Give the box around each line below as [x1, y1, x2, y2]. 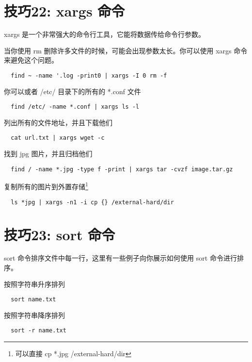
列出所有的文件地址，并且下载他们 [4, 117, 112, 127]
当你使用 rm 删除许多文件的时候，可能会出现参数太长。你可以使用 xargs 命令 [4, 45, 248, 55]
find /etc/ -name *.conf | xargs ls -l [11, 103, 140, 111]
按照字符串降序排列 [4, 310, 65, 320]
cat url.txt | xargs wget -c [11, 134, 105, 142]
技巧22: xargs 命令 [4, 1, 125, 21]
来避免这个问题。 [4, 55, 58, 65]
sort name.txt [11, 296, 56, 303]
